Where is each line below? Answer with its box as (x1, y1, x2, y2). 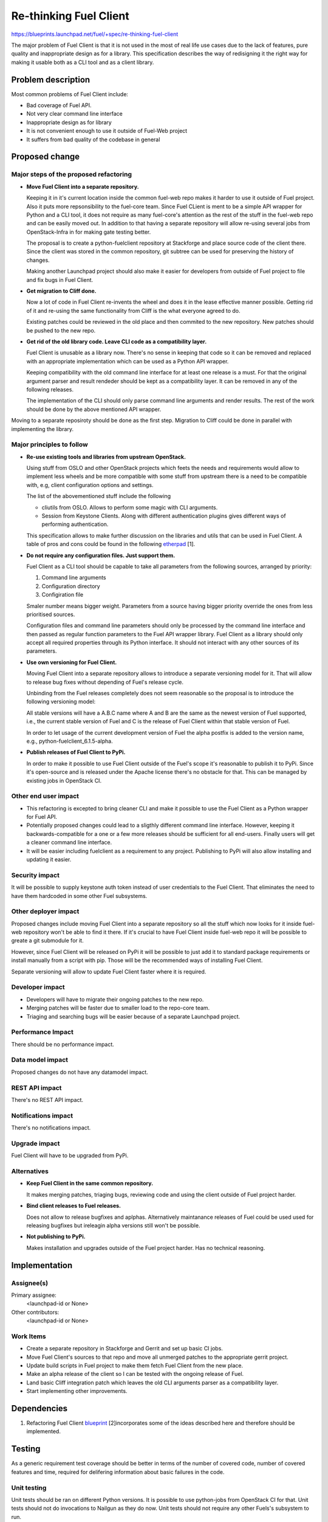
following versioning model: (26, 698, 96, 706)
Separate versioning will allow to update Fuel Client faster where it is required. (11, 968, 207, 975)
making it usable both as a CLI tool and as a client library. (11, 58, 154, 66)
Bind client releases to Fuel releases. (26, 1202, 121, 1210)
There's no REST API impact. (11, 1096, 84, 1103)
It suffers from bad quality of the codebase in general (26, 136, 160, 143)
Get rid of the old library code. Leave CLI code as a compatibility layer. (26, 338, 207, 345)
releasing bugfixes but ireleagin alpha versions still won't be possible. (26, 1221, 200, 1229)
